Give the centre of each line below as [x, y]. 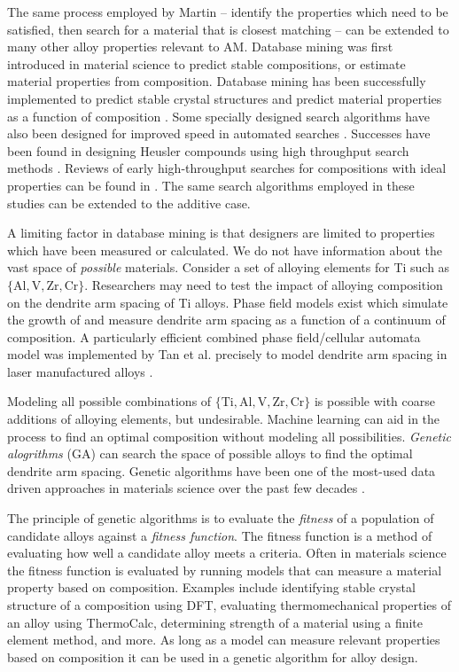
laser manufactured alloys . [80, 371]
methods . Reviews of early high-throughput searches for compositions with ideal [227, 168]
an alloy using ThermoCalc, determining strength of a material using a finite [215, 622]
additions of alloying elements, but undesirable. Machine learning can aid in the [224, 419]
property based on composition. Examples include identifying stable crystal [211, 587]
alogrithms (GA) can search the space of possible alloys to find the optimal [210, 453]
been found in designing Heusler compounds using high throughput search [208, 150]
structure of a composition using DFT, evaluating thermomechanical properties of [229, 605]
